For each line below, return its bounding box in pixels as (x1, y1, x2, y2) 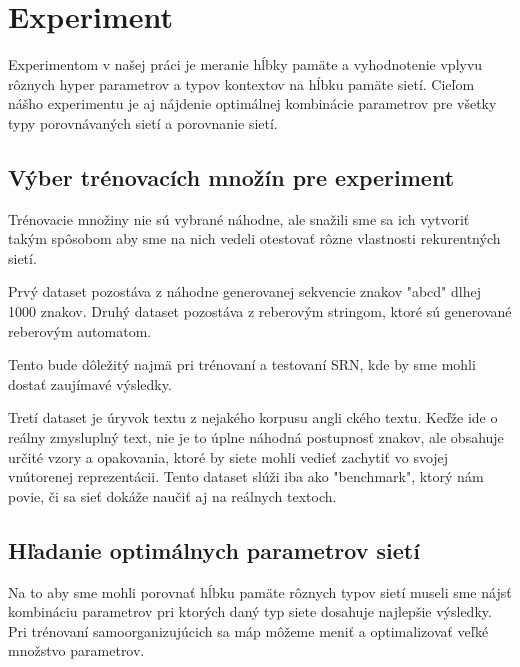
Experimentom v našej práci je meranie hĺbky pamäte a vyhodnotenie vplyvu (8, 54, 483, 75)
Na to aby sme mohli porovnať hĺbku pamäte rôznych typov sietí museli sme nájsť (8, 581, 512, 602)
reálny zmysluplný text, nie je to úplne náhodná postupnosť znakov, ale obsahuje (8, 427, 504, 448)
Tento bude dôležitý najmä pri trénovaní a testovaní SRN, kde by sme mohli (8, 354, 476, 375)
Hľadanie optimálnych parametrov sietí (8, 534, 420, 565)
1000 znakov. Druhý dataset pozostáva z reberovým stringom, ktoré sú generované (8, 301, 512, 322)
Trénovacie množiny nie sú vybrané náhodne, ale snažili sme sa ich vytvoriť (8, 208, 470, 229)
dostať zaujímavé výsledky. (8, 373, 172, 394)
